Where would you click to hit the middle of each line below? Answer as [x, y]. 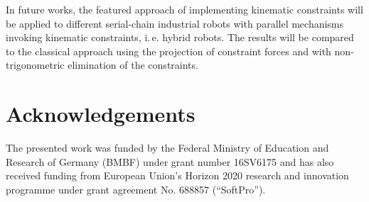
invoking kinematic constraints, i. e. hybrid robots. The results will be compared [180, 37]
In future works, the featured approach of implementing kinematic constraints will [184, 9]
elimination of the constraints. [133, 65]
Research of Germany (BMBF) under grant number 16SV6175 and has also [170, 161]
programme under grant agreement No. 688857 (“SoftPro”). [136, 189]
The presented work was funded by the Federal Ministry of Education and [167, 148]
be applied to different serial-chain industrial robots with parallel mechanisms [175, 23]
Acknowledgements [101, 114]
